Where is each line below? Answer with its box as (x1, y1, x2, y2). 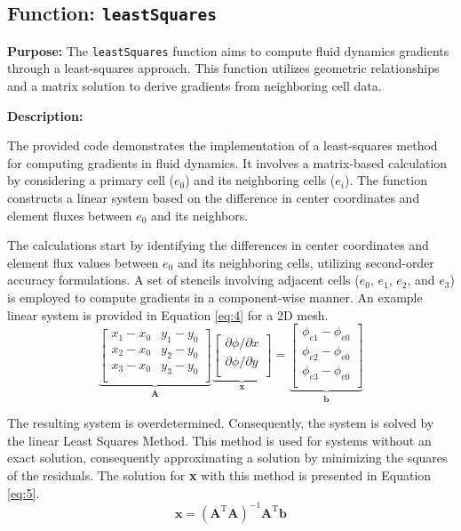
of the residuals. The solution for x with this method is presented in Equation (7, 465, 432, 484)
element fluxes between (7, 205, 132, 224)
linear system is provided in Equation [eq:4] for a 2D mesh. (7, 305, 329, 324)
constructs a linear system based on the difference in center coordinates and (7, 189, 420, 206)
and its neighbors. (150, 205, 249, 224)
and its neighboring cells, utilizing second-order (177, 253, 434, 271)
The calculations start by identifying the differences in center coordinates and (7, 236, 429, 254)
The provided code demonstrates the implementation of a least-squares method (7, 136, 438, 155)
